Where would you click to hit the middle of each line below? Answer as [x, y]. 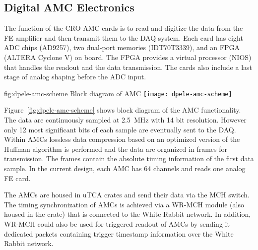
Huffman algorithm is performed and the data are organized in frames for [116, 149]
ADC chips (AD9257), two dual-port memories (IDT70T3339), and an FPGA [122, 47]
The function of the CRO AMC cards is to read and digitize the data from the [124, 28]
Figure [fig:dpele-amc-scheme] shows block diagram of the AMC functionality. [123, 110]
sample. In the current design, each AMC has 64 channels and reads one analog [125, 168]
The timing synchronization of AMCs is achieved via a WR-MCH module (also [124, 204]
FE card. [17, 178]
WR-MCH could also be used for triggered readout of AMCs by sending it [117, 223]
